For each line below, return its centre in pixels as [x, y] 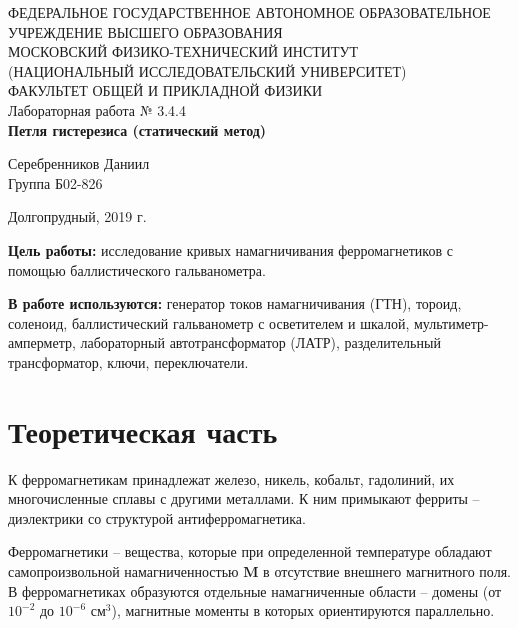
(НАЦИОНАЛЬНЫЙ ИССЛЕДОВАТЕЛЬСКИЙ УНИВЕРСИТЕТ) [207, 70]
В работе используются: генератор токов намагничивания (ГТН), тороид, [235, 303]
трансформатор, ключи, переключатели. [128, 361]
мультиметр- [451, 322]
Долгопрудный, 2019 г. [77, 216]
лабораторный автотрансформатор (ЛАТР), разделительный [260, 342]
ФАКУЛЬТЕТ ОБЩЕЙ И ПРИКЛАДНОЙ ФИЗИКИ [165, 90]
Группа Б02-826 [55, 182]
